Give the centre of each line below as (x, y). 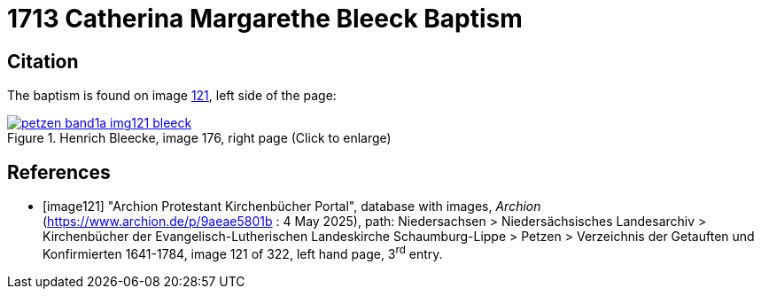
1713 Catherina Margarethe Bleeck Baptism (265, 19)
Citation (43, 61)
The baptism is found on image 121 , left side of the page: (172, 96)
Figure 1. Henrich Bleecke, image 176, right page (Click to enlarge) (199, 138)
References (59, 172)
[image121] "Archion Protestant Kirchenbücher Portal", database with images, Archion (292, 206)
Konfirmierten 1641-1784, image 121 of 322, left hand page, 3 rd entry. (243, 253)
